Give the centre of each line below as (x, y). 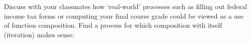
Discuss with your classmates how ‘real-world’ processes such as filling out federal (125, 6)
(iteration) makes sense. (39, 34)
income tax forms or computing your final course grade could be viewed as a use (124, 16)
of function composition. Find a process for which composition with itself (113, 25)
